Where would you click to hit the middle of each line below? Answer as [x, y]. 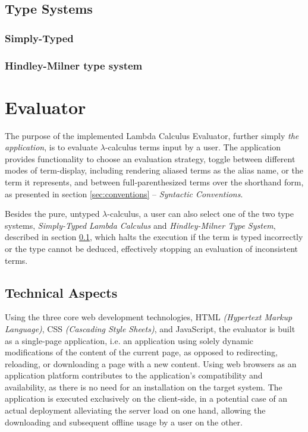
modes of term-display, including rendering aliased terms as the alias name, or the [154, 170]
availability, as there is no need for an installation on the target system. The [144, 387]
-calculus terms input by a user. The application [193, 147]
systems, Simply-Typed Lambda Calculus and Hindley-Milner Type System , [140, 225]
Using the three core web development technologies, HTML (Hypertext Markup [149, 317]
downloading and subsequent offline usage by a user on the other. [124, 422]
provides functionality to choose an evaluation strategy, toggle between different [150, 158]
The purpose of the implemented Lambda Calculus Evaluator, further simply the [152, 135]
